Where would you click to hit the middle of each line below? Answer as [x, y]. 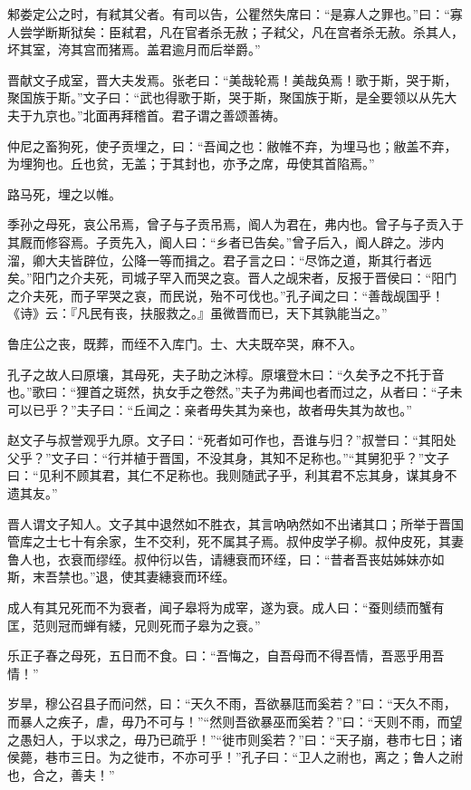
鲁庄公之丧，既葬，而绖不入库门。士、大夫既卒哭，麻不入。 [185, 343]
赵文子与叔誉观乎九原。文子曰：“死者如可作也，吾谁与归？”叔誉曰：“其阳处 [232, 440]
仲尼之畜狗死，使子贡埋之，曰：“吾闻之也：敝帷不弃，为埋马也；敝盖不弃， [232, 145]
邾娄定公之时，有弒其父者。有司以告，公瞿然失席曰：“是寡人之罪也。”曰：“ [229, 14]
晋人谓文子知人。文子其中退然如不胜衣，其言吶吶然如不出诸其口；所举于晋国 [235, 523]
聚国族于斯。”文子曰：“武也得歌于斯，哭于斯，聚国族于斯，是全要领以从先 [226, 97]
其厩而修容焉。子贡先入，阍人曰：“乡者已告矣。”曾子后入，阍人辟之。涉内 [226, 241]
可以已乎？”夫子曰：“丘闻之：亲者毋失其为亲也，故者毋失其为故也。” [210, 409]
